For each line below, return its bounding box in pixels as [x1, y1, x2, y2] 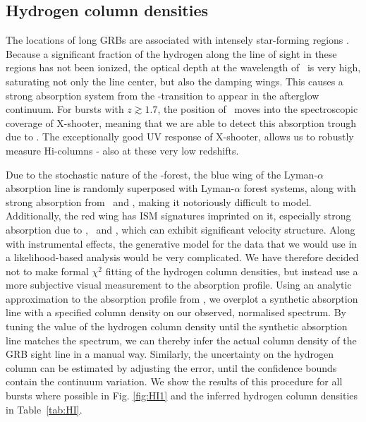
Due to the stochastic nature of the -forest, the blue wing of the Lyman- [6, 167, 318, 181]
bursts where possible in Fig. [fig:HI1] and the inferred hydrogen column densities [6, 388, 358, 403]
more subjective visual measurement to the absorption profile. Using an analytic [6, 277, 352, 292]
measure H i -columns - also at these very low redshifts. [6, 143, 239, 157]
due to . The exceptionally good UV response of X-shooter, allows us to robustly [6, 129, 354, 144]
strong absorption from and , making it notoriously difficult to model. [6, 194, 312, 209]
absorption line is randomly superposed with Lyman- [6, 181, 235, 195]
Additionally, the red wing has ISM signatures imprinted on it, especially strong [6, 208, 351, 223]
